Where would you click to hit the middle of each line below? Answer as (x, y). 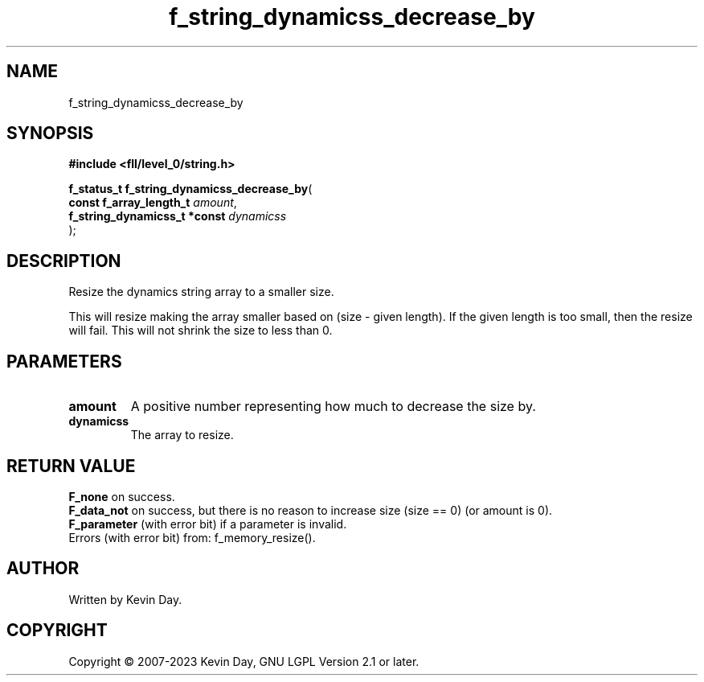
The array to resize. (182, 435)
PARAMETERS (64, 361)
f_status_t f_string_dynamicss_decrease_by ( (190, 189)
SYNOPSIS (50, 134)
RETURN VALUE (71, 466)
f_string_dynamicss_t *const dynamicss (178, 216)
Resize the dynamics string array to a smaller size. (201, 292)
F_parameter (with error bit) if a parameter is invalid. (208, 524)
